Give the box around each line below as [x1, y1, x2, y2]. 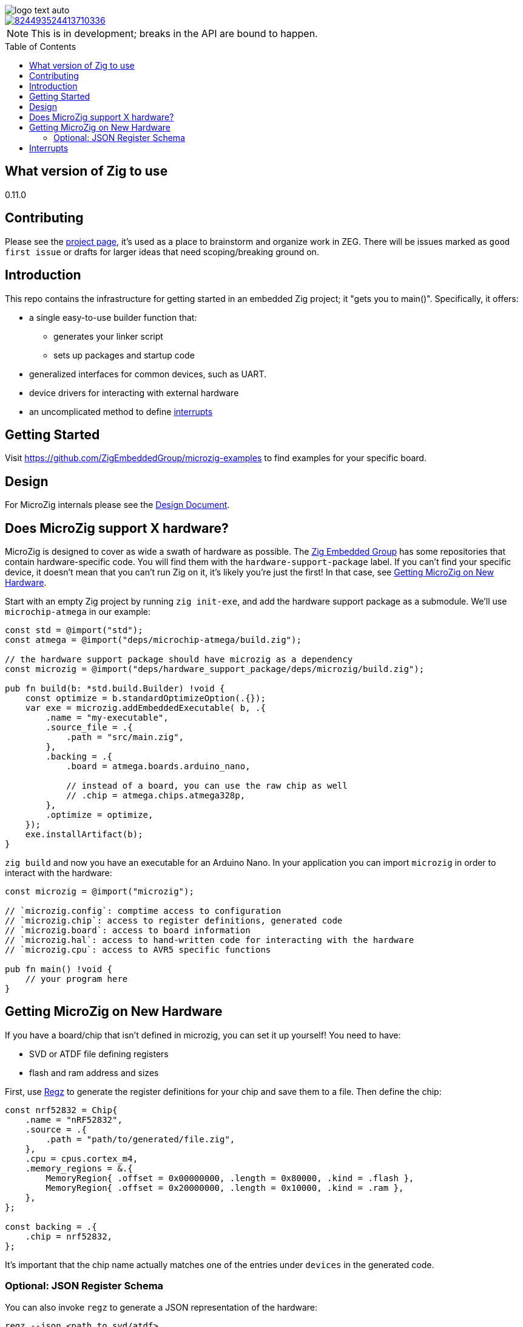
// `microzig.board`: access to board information [5, 925, 251, 936]
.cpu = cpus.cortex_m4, [25, 1153, 138, 1164]
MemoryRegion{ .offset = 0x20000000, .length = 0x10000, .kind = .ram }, [46, 1182, 404, 1193]
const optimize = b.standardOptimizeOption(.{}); [25, 693, 266, 704]
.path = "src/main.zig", [66, 732, 184, 742]
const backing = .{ [5, 1221, 97, 1232]
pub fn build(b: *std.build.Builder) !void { [5, 684, 225, 694]
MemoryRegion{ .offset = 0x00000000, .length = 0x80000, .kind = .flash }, [46, 1173, 414, 1183]
